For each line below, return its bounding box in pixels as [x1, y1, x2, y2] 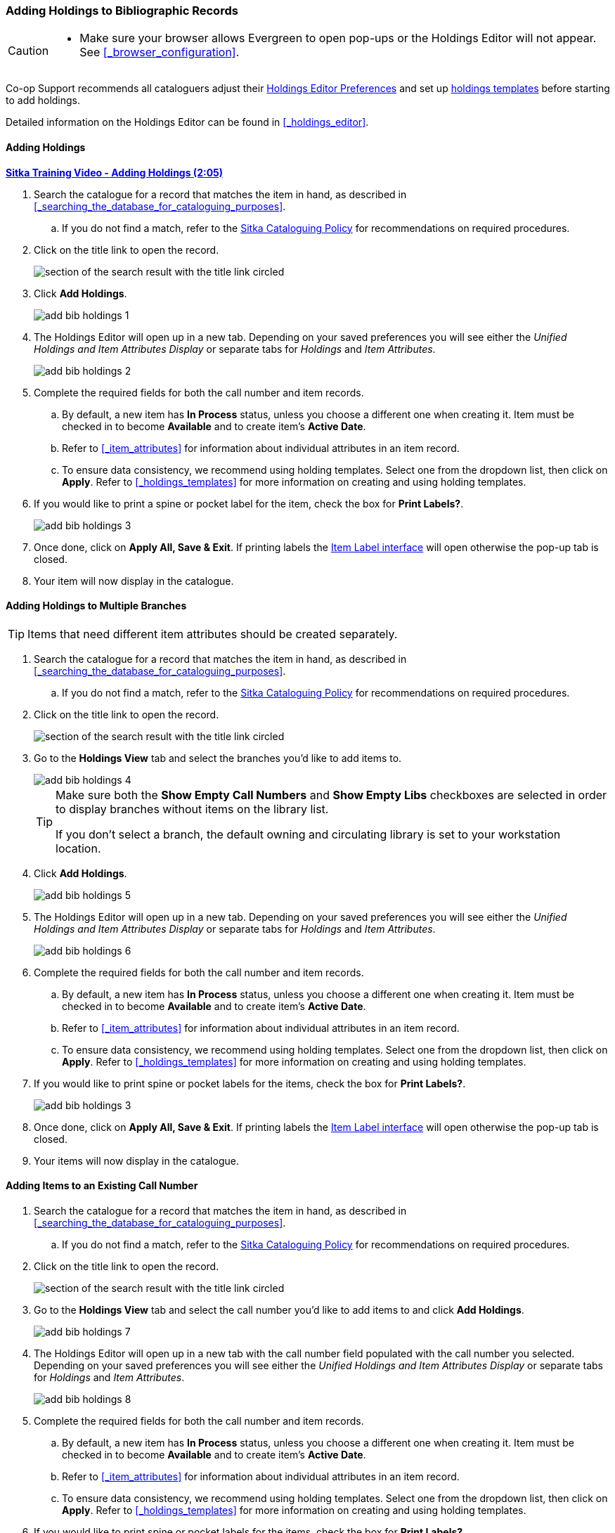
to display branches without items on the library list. [56, 801, 329, 816]
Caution [8, 44, 49, 58]
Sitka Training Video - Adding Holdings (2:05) [6, 166, 224, 179]
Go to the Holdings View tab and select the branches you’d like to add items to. [34, 751, 402, 764]
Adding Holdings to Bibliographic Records [6, 4, 238, 18]
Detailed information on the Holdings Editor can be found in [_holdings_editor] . [6, 116, 369, 129]
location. [56, 841, 101, 855]
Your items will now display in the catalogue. [34, 1154, 239, 1167]
